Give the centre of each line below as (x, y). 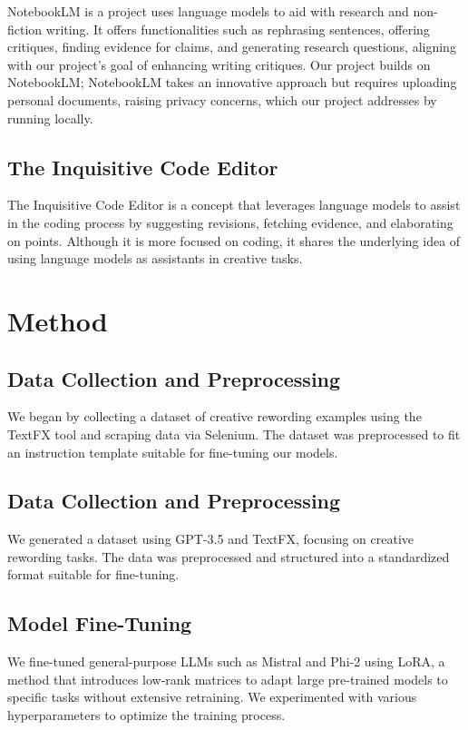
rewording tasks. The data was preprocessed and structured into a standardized (229, 556)
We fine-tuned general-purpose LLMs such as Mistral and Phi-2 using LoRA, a (226, 661)
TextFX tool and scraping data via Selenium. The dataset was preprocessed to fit (234, 434)
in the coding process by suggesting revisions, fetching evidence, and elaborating (230, 222)
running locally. (50, 118)
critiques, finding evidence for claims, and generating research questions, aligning (232, 47)
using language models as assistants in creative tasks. (155, 258)
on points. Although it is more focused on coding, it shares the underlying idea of (234, 240)
